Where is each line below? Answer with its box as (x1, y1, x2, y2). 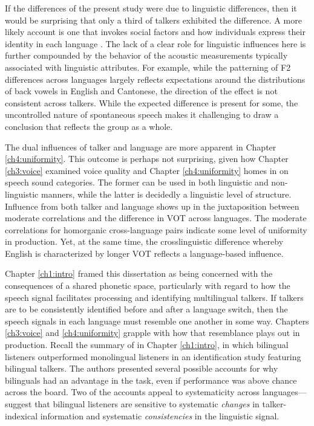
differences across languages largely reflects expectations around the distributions (5, 73, 306, 85)
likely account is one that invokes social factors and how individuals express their (5, 25, 306, 38)
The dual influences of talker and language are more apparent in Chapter (5, 140, 276, 153)
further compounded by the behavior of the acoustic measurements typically (5, 49, 288, 62)
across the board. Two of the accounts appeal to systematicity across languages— (5, 386, 307, 398)
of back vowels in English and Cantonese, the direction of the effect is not (5, 85, 278, 97)
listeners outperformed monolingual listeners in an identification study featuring (5, 350, 301, 363)
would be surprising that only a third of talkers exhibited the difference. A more (5, 13, 302, 26)
